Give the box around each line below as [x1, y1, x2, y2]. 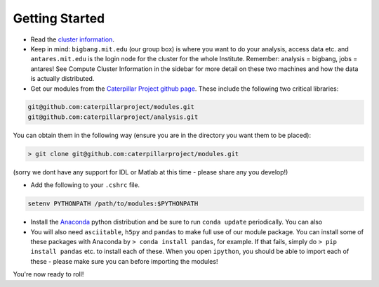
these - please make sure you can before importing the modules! [30, 257, 218, 265]
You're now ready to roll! [13, 270, 84, 279]
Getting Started [13, 11, 105, 26]
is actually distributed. [30, 75, 95, 83]
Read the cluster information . [30, 35, 115, 44]
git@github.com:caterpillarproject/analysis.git [27, 113, 199, 121]
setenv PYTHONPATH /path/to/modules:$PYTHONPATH [27, 200, 199, 208]
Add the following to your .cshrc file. [30, 181, 140, 189]
